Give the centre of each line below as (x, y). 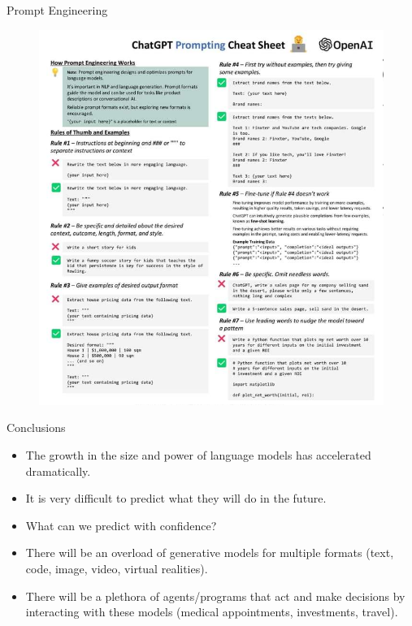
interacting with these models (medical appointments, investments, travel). (212, 612)
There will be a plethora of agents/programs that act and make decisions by (215, 596)
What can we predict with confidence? (121, 525)
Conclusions (36, 427)
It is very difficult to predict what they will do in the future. (176, 498)
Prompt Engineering (57, 10)
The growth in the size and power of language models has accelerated (198, 455)
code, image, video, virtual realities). (117, 568)
